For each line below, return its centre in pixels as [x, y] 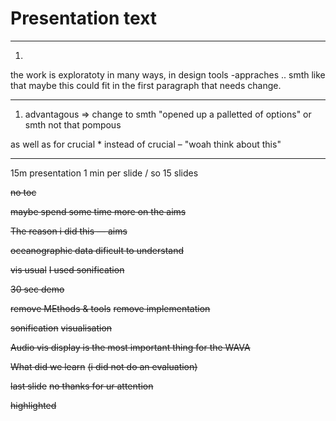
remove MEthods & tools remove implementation [110, 308]
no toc [23, 192]
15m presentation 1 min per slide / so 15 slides [104, 173]
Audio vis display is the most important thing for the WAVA [130, 347]
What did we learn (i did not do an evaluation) [104, 366]
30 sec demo [37, 289]
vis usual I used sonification [67, 269]
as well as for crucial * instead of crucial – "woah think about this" [146, 144]
